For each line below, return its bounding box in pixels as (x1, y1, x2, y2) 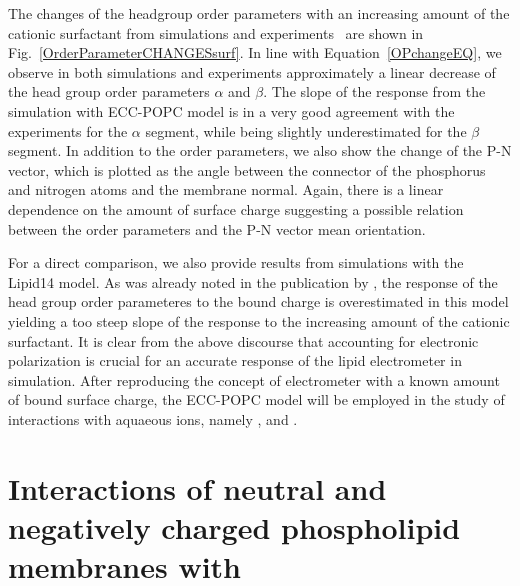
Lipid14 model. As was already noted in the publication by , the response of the (8, 271, 498, 292)
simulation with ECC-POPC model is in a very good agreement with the (8, 100, 455, 121)
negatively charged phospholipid (8, 506, 461, 547)
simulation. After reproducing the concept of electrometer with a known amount (8, 369, 500, 390)
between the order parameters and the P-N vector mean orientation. (8, 218, 426, 239)
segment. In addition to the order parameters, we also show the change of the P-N (8, 140, 512, 161)
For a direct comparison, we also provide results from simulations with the (8, 252, 464, 273)
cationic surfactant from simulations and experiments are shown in (8, 22, 424, 43)
